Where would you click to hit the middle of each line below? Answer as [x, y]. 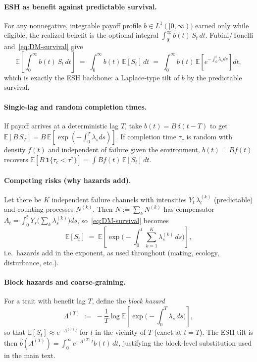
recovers [16, 159]
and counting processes [39, 209]
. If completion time [146, 137]
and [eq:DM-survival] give [44, 46]
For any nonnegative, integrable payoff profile [73, 25]
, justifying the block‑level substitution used [185, 342]
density [15, 150]
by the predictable [214, 77]
